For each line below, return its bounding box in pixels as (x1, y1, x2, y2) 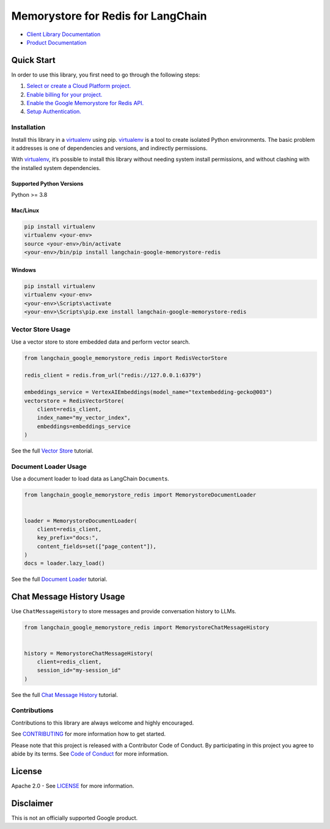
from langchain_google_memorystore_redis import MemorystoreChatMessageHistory (24, 624, 269, 631)
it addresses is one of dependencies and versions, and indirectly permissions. (11, 144, 208, 152)
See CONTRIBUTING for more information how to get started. (11, 731, 166, 738)
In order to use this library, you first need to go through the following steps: (11, 71, 200, 78)
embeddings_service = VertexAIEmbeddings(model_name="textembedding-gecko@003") (24, 389, 273, 396)
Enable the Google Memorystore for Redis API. (26, 100, 144, 107)
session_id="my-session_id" (37, 667, 122, 674)
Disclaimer (11, 798, 53, 808)
